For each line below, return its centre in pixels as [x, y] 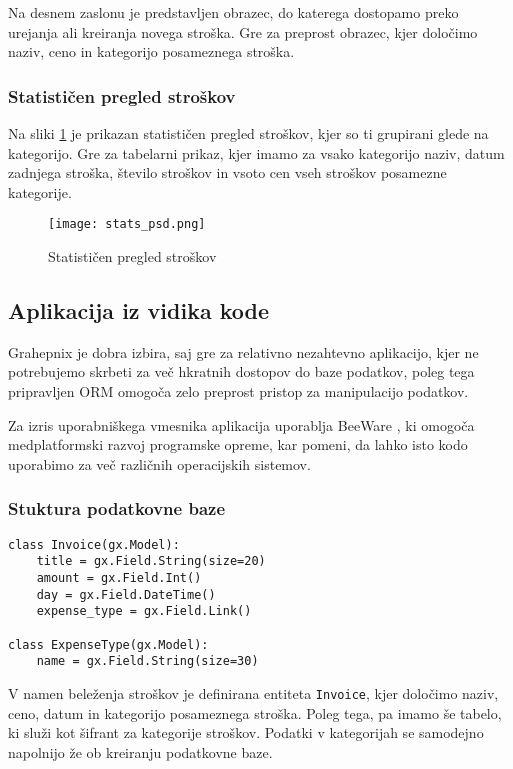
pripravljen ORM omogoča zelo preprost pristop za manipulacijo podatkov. [238, 391]
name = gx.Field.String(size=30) [147, 661]
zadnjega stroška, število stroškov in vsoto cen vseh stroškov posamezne [227, 172]
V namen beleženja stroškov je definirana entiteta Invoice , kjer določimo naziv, [253, 692]
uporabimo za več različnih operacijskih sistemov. [159, 463]
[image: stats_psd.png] [127, 224]
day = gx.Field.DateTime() [126, 594]
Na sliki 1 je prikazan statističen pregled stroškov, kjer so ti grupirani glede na [248, 133]
